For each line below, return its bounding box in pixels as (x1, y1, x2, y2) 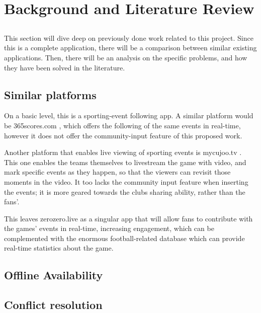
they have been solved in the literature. (4, 62, 125, 72)
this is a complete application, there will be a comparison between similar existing (4, 42, 257, 53)
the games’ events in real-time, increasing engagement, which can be (4, 223, 214, 233)
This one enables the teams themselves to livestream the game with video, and (4, 156, 246, 167)
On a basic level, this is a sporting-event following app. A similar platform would (4, 110, 253, 121)
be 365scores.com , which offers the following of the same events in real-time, (4, 120, 241, 130)
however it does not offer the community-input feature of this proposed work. (4, 130, 242, 140)
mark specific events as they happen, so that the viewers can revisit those (4, 167, 231, 177)
